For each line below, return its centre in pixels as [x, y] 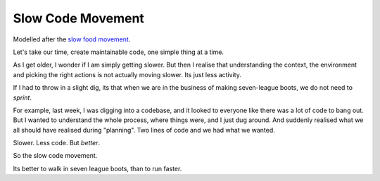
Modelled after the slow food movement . [72, 39]
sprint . [22, 98]
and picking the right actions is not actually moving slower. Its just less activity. [127, 74]
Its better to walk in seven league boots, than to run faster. [97, 168]
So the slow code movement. [55, 156]
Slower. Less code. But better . [57, 143]
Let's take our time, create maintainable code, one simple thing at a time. [119, 52]
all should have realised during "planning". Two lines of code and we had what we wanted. [144, 130]
